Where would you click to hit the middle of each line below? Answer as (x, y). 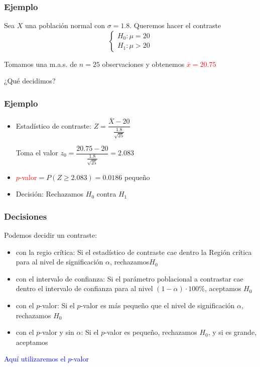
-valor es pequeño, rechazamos (151, 332)
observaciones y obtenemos (143, 64)
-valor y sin (57, 332)
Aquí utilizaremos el (35, 359)
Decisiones (26, 216)
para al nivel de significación (59, 262)
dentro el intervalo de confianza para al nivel (84, 288)
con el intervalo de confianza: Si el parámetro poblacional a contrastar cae (129, 278)
